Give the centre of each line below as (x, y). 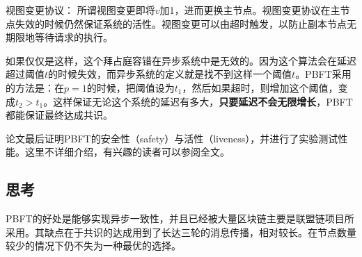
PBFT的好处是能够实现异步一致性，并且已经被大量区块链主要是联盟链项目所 (180, 218)
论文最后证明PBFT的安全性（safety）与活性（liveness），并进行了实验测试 (172, 138)
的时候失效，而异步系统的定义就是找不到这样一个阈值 (170, 74)
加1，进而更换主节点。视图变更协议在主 (250, 10)
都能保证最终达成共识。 (59, 115)
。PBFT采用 (323, 74)
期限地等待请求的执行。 (59, 37)
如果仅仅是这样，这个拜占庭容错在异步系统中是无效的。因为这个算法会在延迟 (181, 60)
